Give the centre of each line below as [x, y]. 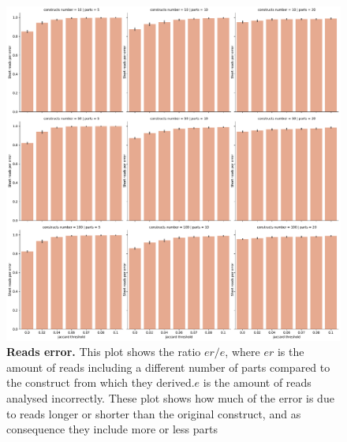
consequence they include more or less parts [112, 429]
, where [243, 352]
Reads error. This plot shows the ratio [104, 352]
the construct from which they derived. [101, 382]
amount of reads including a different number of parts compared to [168, 367]
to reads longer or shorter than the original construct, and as [154, 413]
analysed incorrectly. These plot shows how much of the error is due [170, 397]
